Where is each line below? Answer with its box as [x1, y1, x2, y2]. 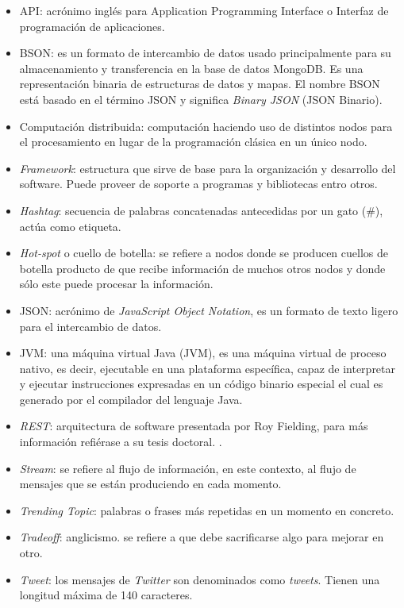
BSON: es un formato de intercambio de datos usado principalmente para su [19, 44, 391, 61]
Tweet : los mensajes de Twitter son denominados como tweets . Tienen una [19, 571, 380, 587]
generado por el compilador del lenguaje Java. [19, 391, 243, 407]
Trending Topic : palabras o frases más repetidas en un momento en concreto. [19, 502, 394, 518]
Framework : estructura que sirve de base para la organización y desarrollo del [19, 160, 396, 176]
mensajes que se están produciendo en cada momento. [19, 475, 282, 492]
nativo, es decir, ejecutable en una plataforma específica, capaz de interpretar [19, 360, 396, 376]
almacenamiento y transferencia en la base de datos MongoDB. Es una [19, 60, 364, 76]
